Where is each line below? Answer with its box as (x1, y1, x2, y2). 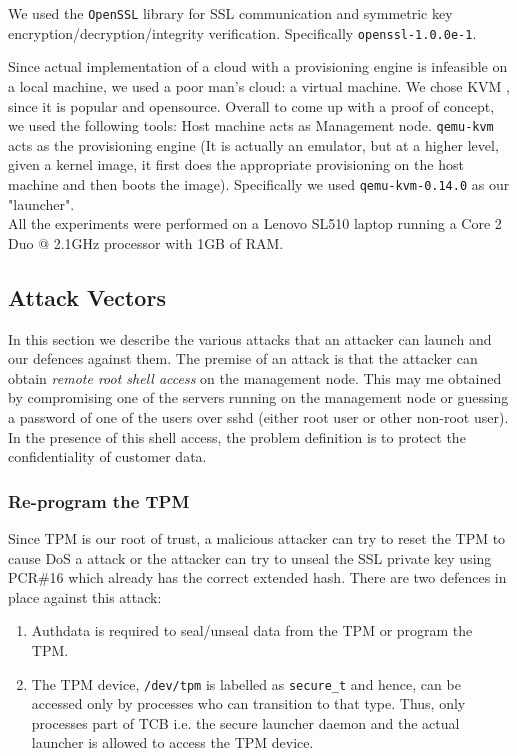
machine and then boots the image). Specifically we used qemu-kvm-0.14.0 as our (8, 173, 510, 194)
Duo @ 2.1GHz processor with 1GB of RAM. (8, 232, 284, 253)
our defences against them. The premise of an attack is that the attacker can (8, 348, 478, 369)
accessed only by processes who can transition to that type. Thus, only (31, 693, 466, 714)
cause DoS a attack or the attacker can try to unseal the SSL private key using (8, 547, 492, 568)
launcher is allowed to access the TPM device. (31, 732, 314, 753)
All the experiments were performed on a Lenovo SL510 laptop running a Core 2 (8, 213, 502, 234)
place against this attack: (8, 586, 162, 607)
